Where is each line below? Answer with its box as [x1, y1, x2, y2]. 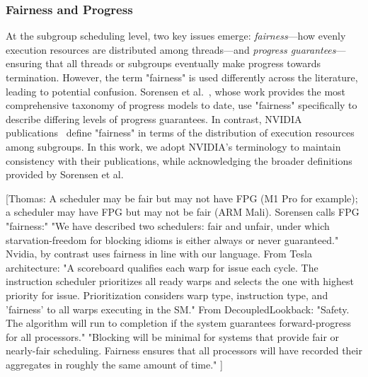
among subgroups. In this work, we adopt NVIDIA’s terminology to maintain [6, 139, 341, 153]
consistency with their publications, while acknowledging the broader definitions [6, 153, 352, 168]
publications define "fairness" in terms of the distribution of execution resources [6, 125, 355, 140]
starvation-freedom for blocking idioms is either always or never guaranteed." [6, 232, 339, 247]
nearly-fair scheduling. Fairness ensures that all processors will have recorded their [6, 343, 362, 358]
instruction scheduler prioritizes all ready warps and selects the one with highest [6, 274, 354, 289]
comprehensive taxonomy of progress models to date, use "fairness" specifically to [6, 98, 357, 112]
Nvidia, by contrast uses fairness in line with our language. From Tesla [6, 246, 312, 261]
